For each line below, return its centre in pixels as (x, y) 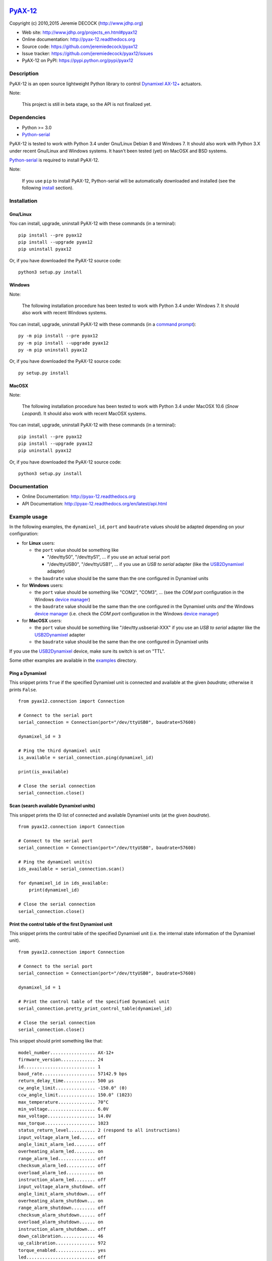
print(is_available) (44, 771)
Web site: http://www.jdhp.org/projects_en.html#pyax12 (80, 32)
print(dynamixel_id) (54, 890)
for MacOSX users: (42, 620)
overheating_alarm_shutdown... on (61, 1201)
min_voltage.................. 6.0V (63, 1109)
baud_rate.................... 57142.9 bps (73, 1074)
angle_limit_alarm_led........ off (62, 1144)
